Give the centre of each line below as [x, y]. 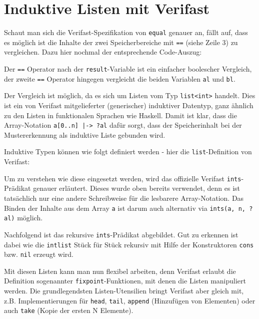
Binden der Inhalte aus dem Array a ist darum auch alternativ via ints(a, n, [125, 208]
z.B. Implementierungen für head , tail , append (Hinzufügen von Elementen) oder [130, 300]
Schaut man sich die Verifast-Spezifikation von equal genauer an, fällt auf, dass [126, 32]
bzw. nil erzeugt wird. [39, 254]
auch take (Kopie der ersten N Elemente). [69, 310]
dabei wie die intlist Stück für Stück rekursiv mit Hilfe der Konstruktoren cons [129, 244]
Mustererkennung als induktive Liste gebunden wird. [85, 134]
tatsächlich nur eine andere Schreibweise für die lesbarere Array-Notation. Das [124, 198]
